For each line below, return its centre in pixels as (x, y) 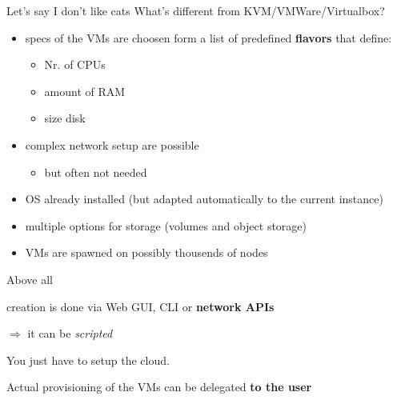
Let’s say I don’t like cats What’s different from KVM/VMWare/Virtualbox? (196, 10)
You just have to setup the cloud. (88, 360)
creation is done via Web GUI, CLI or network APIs (140, 306)
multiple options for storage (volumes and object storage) (166, 225)
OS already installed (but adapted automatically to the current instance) (204, 199)
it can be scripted (70, 333)
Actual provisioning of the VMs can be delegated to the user (159, 387)
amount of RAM (85, 91)
